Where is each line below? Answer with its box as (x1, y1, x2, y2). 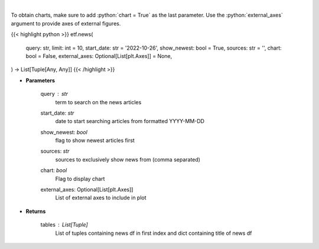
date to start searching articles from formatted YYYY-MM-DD (55, 118, 205, 125)
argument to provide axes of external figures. (11, 20, 121, 27)
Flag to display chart (55, 175, 105, 182)
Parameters (25, 77, 56, 84)
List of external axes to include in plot (55, 194, 147, 201)
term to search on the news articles (55, 98, 142, 106)
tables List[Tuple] (40, 221, 88, 228)
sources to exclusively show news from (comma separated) (55, 156, 201, 163)
